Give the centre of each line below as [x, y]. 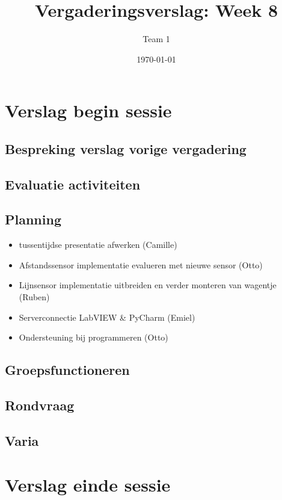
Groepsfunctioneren [67, 370]
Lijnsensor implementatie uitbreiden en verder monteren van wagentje [148, 285]
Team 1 [156, 39]
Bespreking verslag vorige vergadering [126, 148]
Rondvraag [40, 405]
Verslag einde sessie [88, 485]
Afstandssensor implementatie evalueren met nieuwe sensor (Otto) [141, 264]
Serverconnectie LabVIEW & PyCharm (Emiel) [107, 317]
